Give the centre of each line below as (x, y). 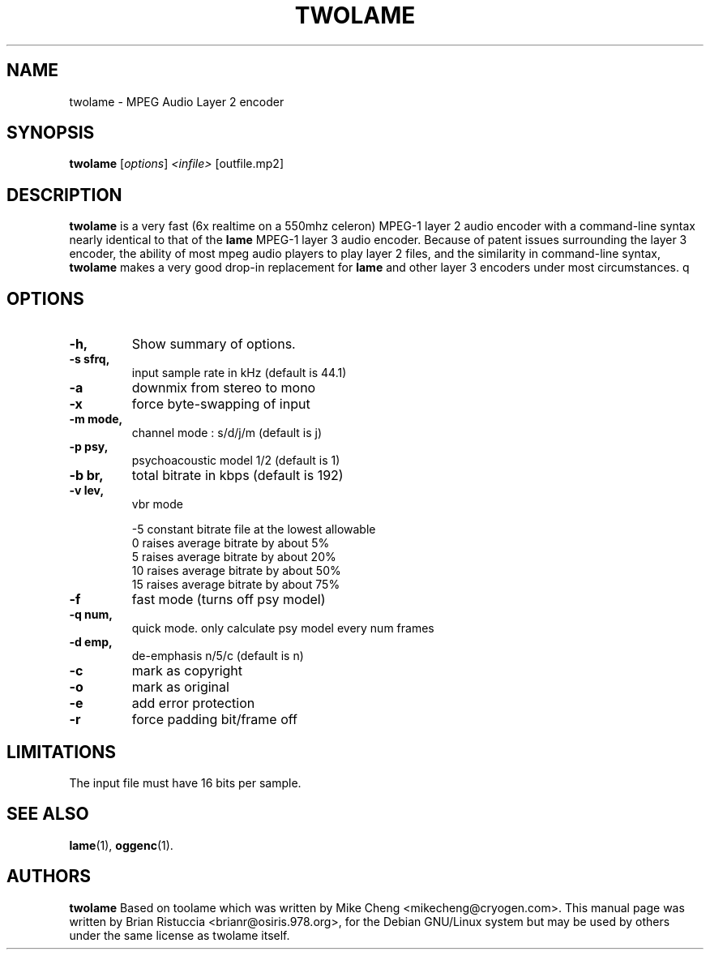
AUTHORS (49, 877)
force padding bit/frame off (214, 720)
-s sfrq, (90, 359)
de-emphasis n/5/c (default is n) (218, 656)
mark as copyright (187, 671)
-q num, (91, 615)
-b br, (86, 476)
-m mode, (96, 419)
